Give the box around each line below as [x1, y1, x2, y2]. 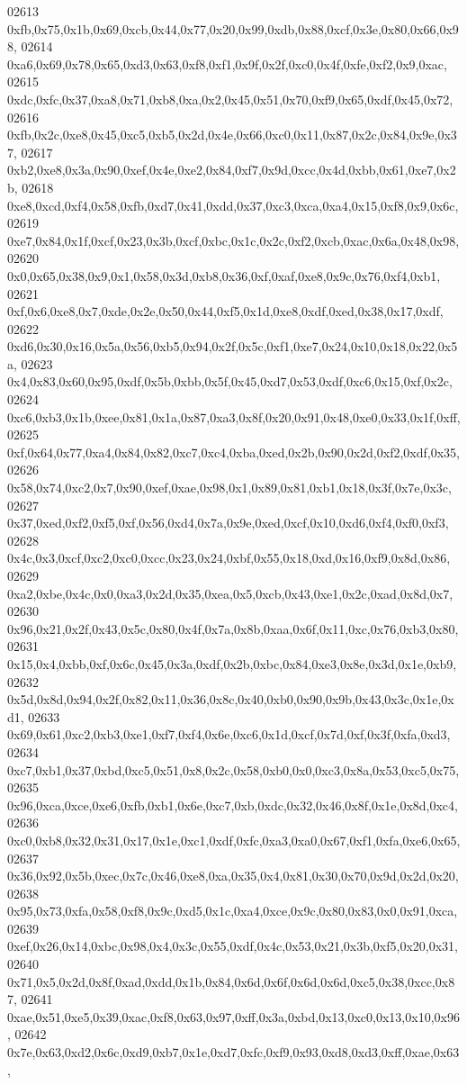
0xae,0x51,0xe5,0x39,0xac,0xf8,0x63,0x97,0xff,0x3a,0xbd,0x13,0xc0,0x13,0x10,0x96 [7, 1007, 460, 1026]
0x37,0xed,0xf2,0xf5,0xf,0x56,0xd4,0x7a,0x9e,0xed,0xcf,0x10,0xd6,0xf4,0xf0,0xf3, [7, 513, 449, 532]
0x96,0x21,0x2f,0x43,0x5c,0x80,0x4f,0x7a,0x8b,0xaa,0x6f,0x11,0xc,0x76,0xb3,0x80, [7, 619, 459, 637]
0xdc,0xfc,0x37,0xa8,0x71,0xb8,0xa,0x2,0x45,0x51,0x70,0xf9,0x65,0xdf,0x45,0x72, [7, 89, 454, 108]
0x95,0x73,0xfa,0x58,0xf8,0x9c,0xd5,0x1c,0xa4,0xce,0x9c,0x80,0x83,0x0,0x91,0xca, [7, 901, 458, 920]
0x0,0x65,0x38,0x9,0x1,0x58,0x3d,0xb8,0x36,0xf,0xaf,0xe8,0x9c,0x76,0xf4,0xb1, [7, 266, 441, 285]
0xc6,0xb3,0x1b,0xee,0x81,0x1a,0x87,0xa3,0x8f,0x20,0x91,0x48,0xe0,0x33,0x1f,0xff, [7, 407, 461, 426]
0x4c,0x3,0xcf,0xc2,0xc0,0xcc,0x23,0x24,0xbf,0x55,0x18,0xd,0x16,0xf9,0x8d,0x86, [7, 548, 451, 567]
